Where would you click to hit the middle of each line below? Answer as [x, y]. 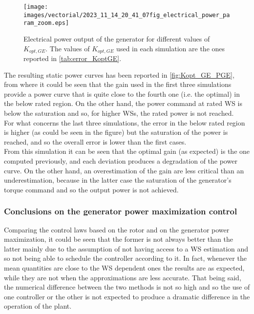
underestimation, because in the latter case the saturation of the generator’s [118, 180]
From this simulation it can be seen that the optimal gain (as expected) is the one [127, 151]
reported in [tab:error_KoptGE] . [73, 58]
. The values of [68, 48]
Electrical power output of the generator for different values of [117, 38]
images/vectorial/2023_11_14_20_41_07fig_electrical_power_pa [127, 15]
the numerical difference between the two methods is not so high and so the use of [127, 287]
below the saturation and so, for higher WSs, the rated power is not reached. [119, 113]
